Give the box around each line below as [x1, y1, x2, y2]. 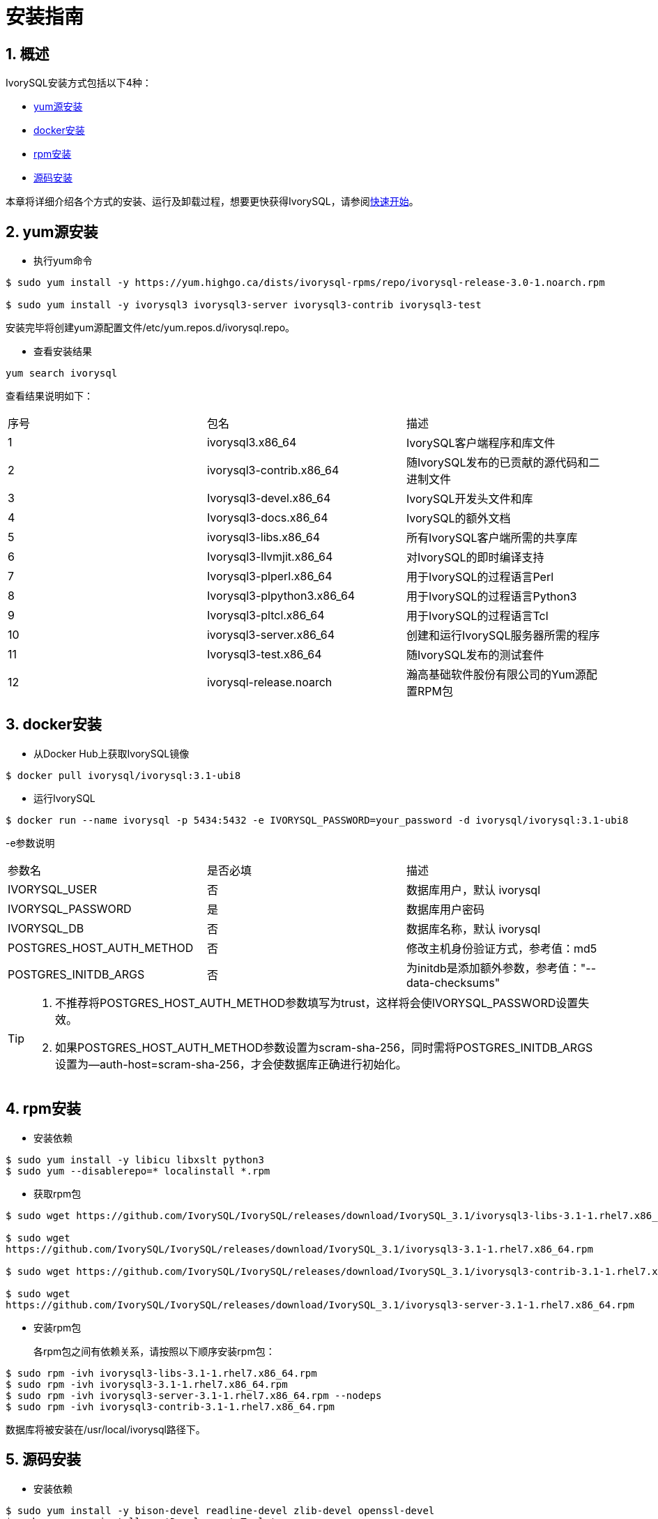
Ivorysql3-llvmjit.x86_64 [206, 550, 333, 564]
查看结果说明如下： [6, 390, 93, 402]
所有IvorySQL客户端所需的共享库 [406, 531, 578, 545]
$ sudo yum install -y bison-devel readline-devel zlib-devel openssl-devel [6, 1504, 435, 1516]
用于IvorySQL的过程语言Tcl [406, 609, 549, 624]
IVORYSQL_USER [8, 882, 98, 896]
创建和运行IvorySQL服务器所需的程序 [406, 628, 600, 643]
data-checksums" [406, 975, 500, 990]
